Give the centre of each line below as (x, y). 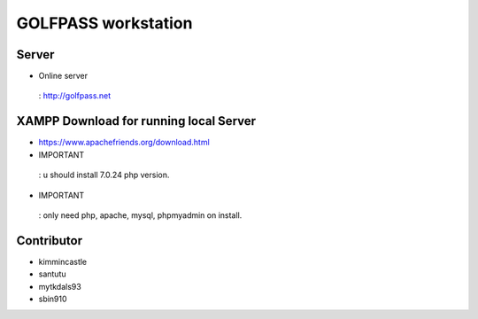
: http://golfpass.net (75, 96)
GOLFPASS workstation (104, 23)
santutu (52, 274)
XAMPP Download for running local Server (136, 121)
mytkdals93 (60, 286)
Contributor (50, 241)
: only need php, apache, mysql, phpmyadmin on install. (140, 215)
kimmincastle (63, 261)
